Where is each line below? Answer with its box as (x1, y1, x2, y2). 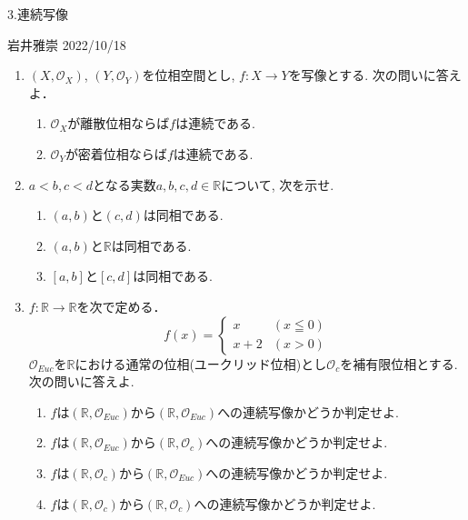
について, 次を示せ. (221, 175, 334, 194)
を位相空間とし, (142, 65, 235, 85)
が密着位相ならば (65, 144, 167, 163)
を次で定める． (76, 296, 166, 315)
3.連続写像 (7, 5, 68, 23)
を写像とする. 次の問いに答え (288, 65, 462, 85)
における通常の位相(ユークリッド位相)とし (75, 354, 327, 373)
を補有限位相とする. (340, 354, 458, 373)
